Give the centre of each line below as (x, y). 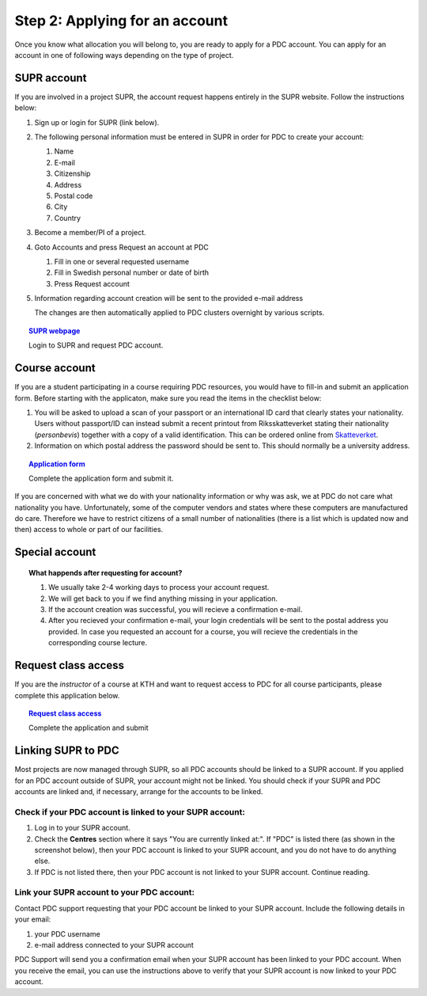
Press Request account (92, 283)
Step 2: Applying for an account (121, 21)
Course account (55, 368)
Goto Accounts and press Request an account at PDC (122, 247)
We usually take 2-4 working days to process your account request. (159, 587)
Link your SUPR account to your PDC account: (105, 892)
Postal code (74, 196)
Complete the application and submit (89, 728)
